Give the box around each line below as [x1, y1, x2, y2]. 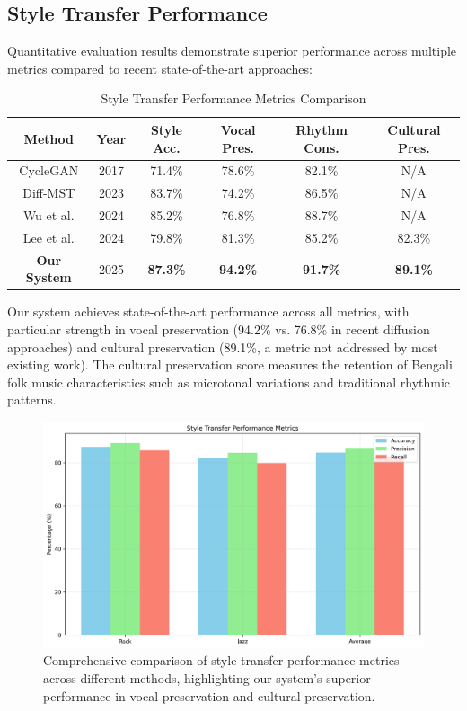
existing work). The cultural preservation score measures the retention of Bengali [7, 355, 453, 374]
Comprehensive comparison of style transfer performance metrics [43, 651, 400, 670]
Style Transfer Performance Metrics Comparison [101, 89, 366, 108]
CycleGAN [19, 161, 79, 180]
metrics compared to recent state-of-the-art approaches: [7, 58, 313, 77]
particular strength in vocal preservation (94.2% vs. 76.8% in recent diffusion [7, 320, 430, 339]
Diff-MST [22, 183, 75, 202]
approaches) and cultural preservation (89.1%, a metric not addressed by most [7, 337, 438, 356]
